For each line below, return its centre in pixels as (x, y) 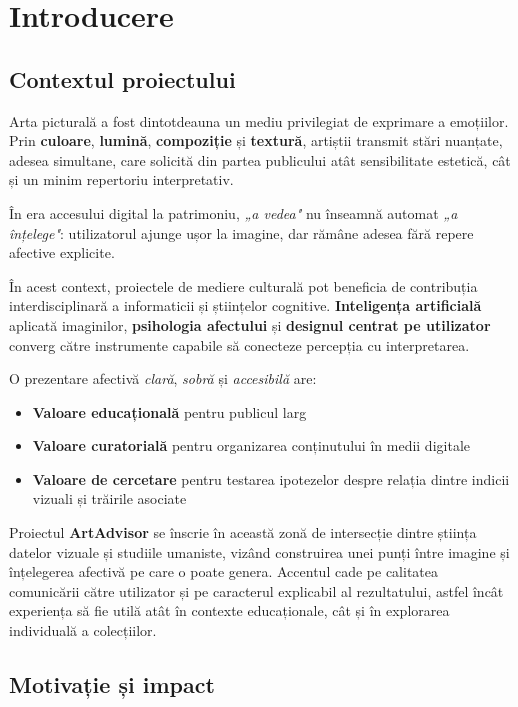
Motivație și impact (112, 684)
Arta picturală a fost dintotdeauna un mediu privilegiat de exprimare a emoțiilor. (259, 120)
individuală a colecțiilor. (83, 630)
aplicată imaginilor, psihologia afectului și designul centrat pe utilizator (250, 324)
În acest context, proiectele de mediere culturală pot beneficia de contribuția (243, 285)
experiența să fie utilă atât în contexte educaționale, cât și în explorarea (229, 610)
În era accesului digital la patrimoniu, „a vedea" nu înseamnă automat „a (233, 212)
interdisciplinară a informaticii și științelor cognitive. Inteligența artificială (245, 305)
